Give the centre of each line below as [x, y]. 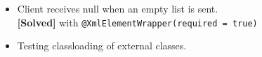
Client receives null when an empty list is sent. [118, 8]
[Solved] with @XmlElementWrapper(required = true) [137, 22]
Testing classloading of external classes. [102, 46]
